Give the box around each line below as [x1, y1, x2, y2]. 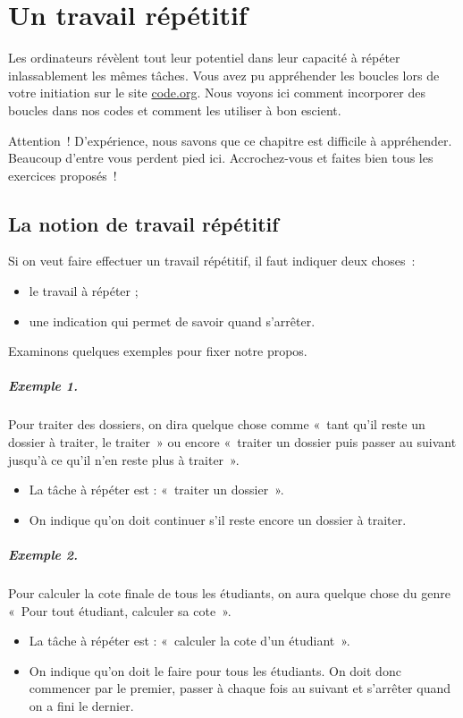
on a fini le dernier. [29, 696, 134, 714]
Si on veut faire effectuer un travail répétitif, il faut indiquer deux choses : [8, 251, 416, 270]
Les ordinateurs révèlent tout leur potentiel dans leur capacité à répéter [8, 48, 400, 67]
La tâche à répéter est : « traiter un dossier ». [29, 480, 284, 499]
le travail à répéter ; [29, 282, 139, 300]
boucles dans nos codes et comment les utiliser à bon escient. [8, 100, 341, 119]
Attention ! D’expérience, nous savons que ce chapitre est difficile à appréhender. [8, 131, 452, 149]
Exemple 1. [8, 376, 79, 395]
